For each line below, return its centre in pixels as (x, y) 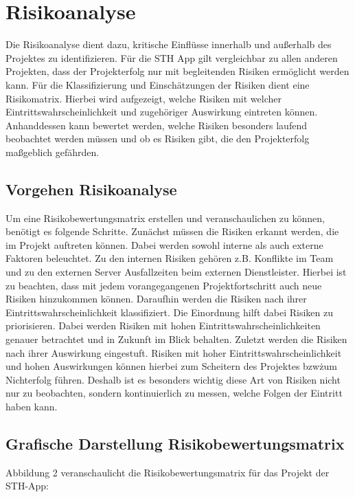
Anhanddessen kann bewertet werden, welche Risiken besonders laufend (156, 125)
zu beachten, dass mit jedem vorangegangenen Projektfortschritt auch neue (164, 285)
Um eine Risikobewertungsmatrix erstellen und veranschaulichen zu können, (165, 218)
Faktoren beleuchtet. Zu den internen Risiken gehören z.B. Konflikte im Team (170, 258)
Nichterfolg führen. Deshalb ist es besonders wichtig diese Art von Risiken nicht (173, 379)
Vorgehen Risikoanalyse (91, 189)
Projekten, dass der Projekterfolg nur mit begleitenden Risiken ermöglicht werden (177, 71)
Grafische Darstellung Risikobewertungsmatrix (175, 443)
